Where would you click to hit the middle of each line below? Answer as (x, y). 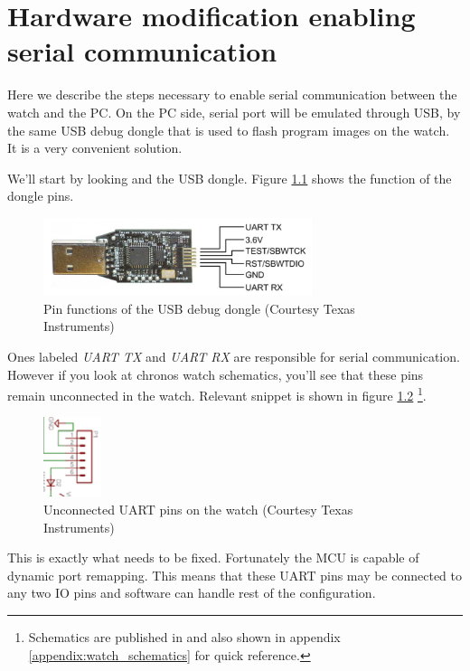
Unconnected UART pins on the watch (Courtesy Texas (198, 509)
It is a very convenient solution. (95, 148)
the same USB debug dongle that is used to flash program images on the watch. (229, 130)
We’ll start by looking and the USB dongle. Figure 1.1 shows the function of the (230, 178)
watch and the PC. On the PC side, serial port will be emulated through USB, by (234, 112)
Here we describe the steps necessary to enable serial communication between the (232, 95)
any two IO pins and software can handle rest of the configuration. (192, 593)
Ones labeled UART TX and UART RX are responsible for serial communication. (234, 357)
